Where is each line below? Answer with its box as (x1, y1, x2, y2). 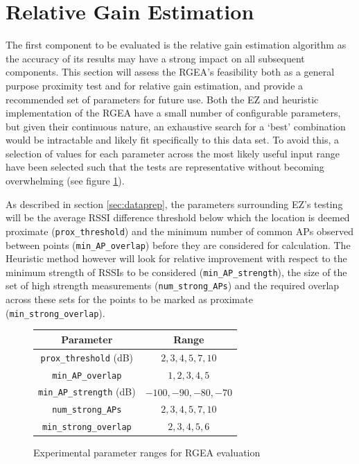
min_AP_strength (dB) (38, 384, 136, 399)
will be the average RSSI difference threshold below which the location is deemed (6, 210, 350, 225)
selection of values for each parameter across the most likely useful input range (6, 146, 340, 160)
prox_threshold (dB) (40, 350, 134, 364)
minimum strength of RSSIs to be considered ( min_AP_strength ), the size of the (6, 264, 347, 279)
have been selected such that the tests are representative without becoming (6, 160, 324, 174)
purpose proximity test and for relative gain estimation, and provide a (6, 78, 304, 92)
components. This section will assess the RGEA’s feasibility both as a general (6, 65, 335, 79)
